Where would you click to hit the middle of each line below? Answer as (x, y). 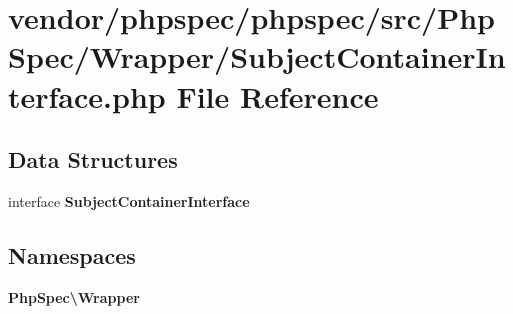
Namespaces (72, 254)
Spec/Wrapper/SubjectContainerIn (257, 56)
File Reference (277, 95)
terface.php (87, 95)
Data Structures (93, 159)
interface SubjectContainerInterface (129, 200)
